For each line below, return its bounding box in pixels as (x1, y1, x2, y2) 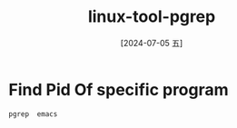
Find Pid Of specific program (8, 79, 229, 100)
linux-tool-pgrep (87, 6, 216, 27)
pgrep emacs (8, 109, 58, 119)
